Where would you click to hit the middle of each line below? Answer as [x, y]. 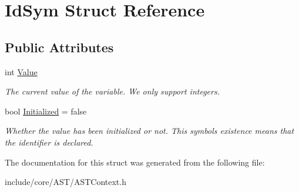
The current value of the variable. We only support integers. [112, 91]
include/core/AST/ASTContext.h [65, 182]
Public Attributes [59, 47]
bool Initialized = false [46, 111]
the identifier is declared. [49, 142]
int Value [21, 71]
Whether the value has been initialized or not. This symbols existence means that [149, 131]
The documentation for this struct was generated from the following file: [135, 162]
